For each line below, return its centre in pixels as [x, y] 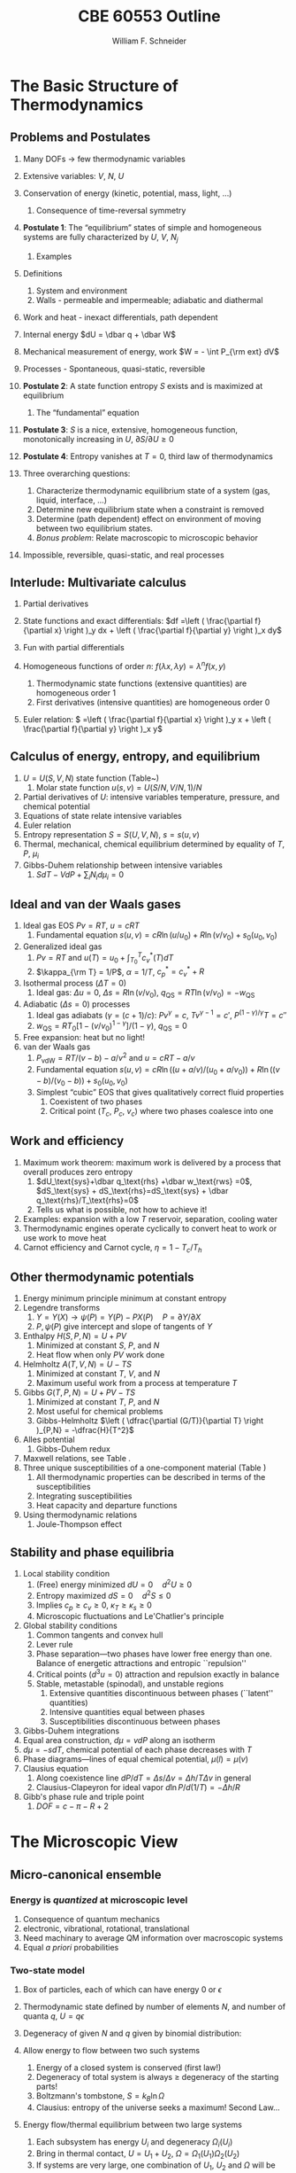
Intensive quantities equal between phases [127, 1712]
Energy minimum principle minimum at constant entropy [125, 1298]
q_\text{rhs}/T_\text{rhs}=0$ [87, 1200]
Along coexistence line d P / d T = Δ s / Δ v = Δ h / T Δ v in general [144, 1778]
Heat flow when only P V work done [100, 1355]
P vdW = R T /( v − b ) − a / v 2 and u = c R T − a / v [115, 1058]
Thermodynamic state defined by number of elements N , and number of [154, 2007]
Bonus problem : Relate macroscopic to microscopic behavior [147, 537]
